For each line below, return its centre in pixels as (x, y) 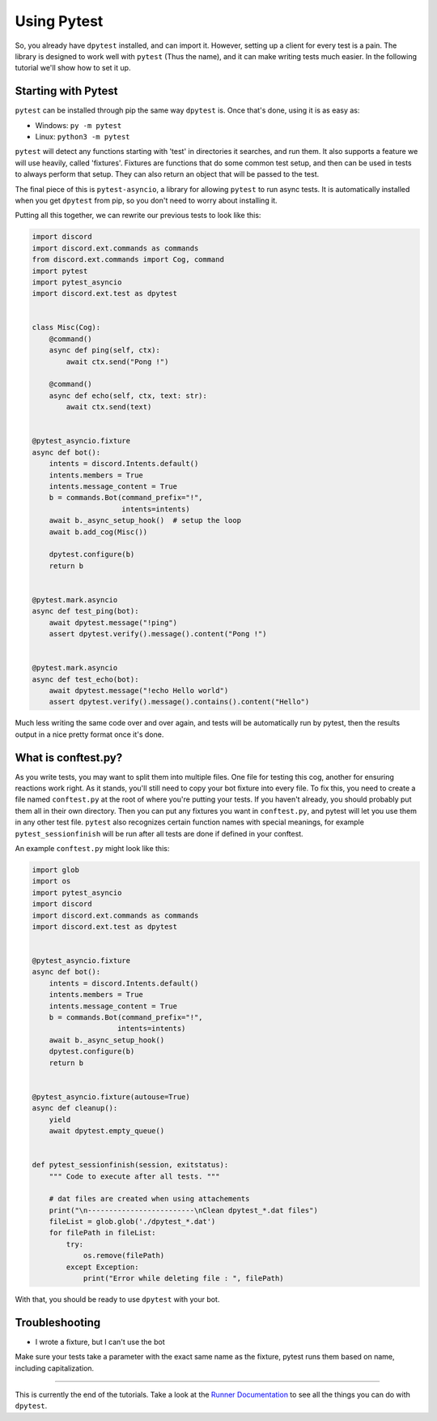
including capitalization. (55, 1368)
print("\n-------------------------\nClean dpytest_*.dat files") (184, 1210)
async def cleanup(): (75, 1108)
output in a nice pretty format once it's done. (89, 734)
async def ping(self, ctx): (105, 350)
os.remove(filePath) (124, 1256)
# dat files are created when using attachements (149, 1199)
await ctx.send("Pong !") (117, 362)
